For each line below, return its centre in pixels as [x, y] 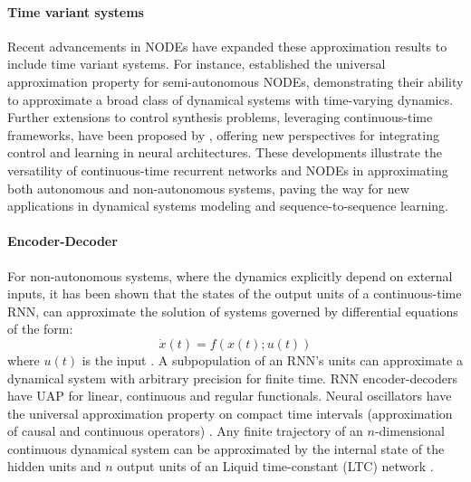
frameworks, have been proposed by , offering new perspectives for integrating [223, 134]
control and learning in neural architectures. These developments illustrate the [225, 152]
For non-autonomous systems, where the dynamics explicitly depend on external [230, 275]
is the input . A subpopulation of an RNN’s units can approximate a [272, 359]
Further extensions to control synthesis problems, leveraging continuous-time [220, 117]
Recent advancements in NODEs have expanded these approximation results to [227, 46]
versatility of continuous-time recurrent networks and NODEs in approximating [228, 170]
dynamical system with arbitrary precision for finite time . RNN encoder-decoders [232, 378]
